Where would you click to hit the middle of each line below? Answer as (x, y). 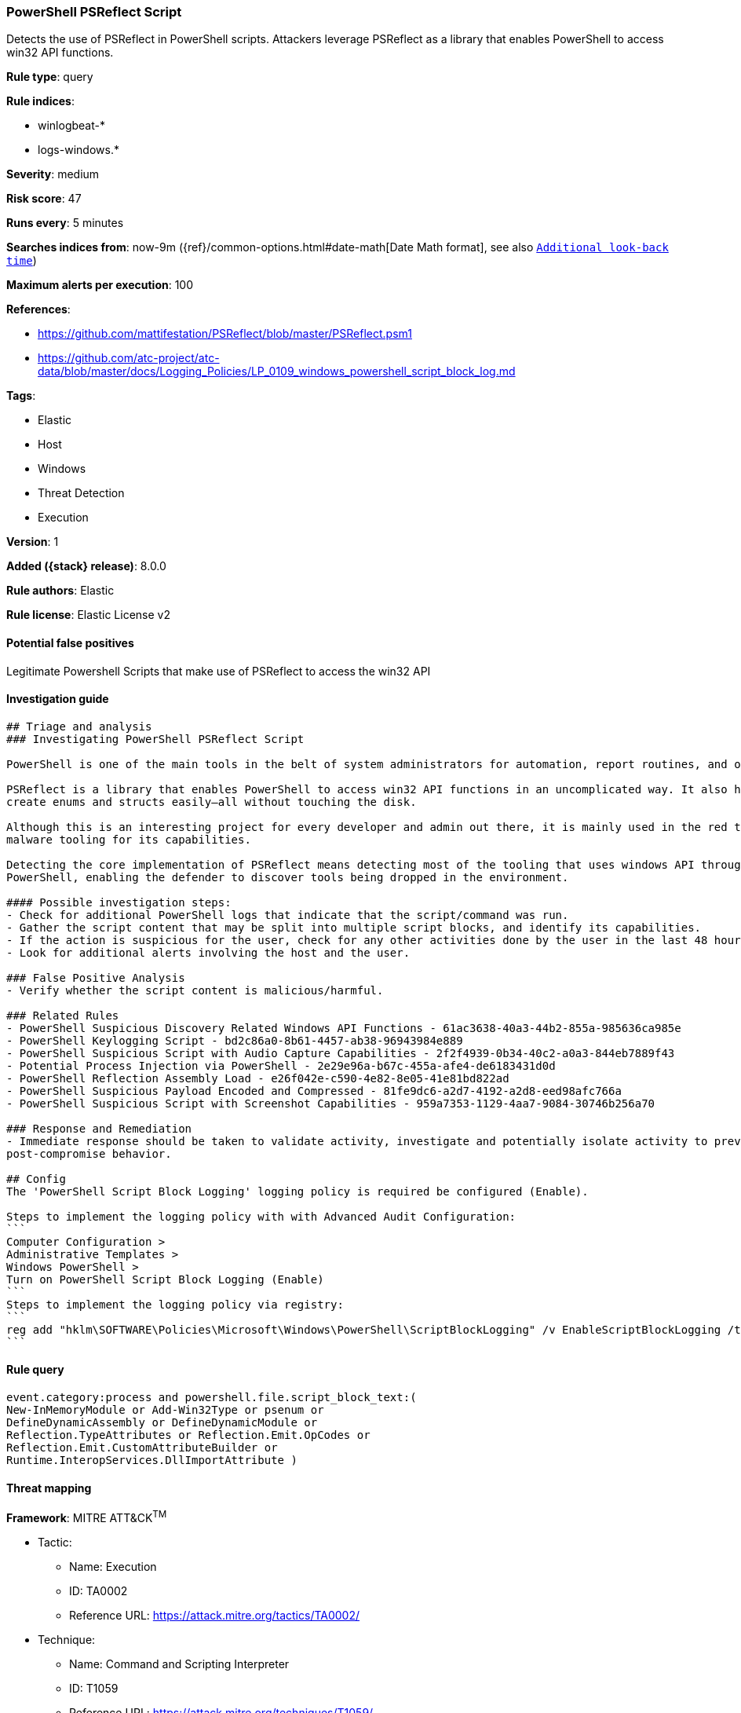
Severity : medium (53, 174)
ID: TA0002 (99, 1590)
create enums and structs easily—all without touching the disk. (212, 802)
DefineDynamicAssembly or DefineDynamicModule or (162, 1423)
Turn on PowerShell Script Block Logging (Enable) (165, 1279)
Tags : (21, 396)
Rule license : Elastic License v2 (88, 615)
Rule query (35, 1370)
